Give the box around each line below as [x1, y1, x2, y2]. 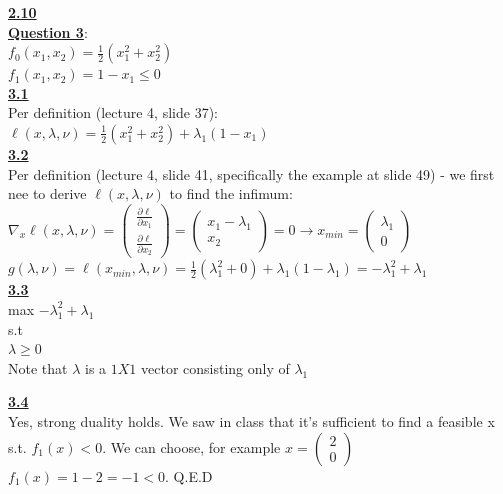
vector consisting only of [141, 357, 290, 378]
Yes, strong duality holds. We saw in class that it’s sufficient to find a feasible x [8, 410, 495, 431]
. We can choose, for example [102, 436, 281, 457]
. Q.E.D [165, 465, 213, 486]
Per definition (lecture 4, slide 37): [8, 102, 218, 123]
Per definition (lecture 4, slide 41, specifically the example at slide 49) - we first [8, 163, 495, 184]
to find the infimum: [169, 183, 293, 204]
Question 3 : [8, 21, 88, 42]
